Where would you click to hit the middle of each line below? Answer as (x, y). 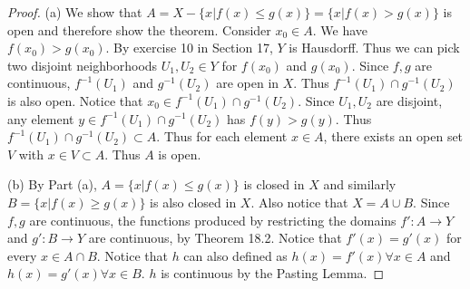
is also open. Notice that (75, 100)
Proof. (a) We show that (75, 12)
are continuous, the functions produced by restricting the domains (213, 220)
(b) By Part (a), (52, 184)
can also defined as (235, 255)
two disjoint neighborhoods (83, 65)
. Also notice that (299, 202)
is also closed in (193, 202)
